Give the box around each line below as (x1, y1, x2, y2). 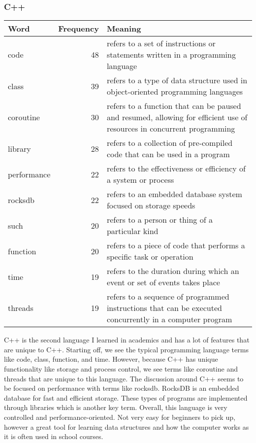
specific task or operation (106, 251, 193, 263)
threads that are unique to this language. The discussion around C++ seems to (4, 373, 244, 383)
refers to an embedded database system (106, 188, 242, 200)
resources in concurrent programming (106, 123, 235, 135)
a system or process (106, 174, 174, 186)
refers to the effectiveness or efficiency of (106, 163, 246, 174)
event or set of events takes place (106, 276, 220, 288)
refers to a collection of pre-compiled (106, 137, 233, 149)
